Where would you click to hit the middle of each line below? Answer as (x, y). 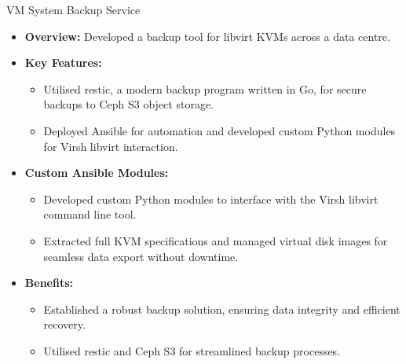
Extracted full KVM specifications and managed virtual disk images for (216, 240)
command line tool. (90, 214)
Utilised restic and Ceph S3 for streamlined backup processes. (192, 350)
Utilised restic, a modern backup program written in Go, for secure (205, 88)
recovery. (64, 324)
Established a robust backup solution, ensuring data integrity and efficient (222, 309)
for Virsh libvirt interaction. (111, 146)
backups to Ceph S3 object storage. (129, 104)
